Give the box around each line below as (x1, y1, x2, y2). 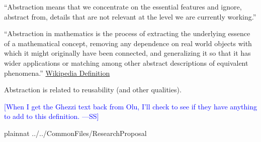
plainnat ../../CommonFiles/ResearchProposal (4, 127, 147, 138)
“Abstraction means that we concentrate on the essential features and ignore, (4, 2, 242, 12)
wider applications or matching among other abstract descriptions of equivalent (4, 57, 248, 68)
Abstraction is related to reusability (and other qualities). (4, 84, 182, 95)
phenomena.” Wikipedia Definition (4, 67, 110, 78)
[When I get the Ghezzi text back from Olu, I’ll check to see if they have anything (4, 101, 257, 111)
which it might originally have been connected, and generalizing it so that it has (4, 48, 251, 58)
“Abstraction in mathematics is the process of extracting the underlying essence (4, 28, 250, 39)
